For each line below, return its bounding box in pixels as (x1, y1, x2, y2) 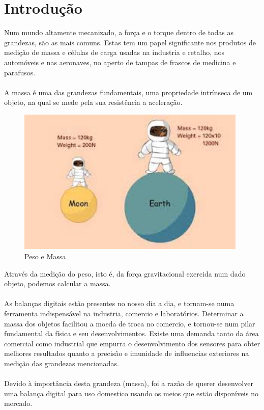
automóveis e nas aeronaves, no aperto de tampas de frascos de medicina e (4, 57, 236, 67)
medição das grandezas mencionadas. (4, 358, 119, 368)
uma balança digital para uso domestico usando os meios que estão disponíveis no (4, 388, 258, 398)
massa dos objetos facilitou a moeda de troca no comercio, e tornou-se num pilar (4, 318, 255, 329)
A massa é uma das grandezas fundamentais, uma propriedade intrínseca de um (4, 87, 253, 97)
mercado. (4, 398, 33, 408)
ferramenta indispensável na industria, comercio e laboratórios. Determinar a (4, 308, 244, 318)
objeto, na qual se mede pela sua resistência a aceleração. (4, 97, 183, 107)
